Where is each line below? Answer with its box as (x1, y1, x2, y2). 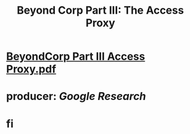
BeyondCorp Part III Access (6, 50, 145, 63)
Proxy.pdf (6, 63, 57, 76)
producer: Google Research (6, 90, 146, 103)
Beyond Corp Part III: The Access (17, 4, 184, 17)
